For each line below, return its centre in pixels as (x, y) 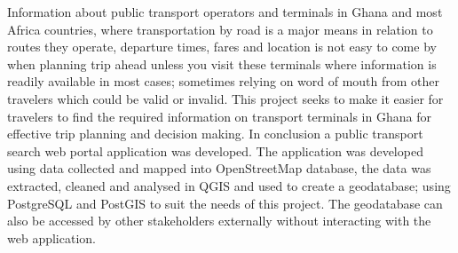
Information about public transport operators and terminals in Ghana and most (225, 12)
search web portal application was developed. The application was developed (215, 150)
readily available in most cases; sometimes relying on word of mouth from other (224, 81)
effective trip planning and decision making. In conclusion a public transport (215, 134)
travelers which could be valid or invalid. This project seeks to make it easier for (225, 98)
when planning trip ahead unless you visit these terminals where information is (222, 63)
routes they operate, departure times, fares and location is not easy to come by (222, 47)
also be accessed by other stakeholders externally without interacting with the (219, 221)
